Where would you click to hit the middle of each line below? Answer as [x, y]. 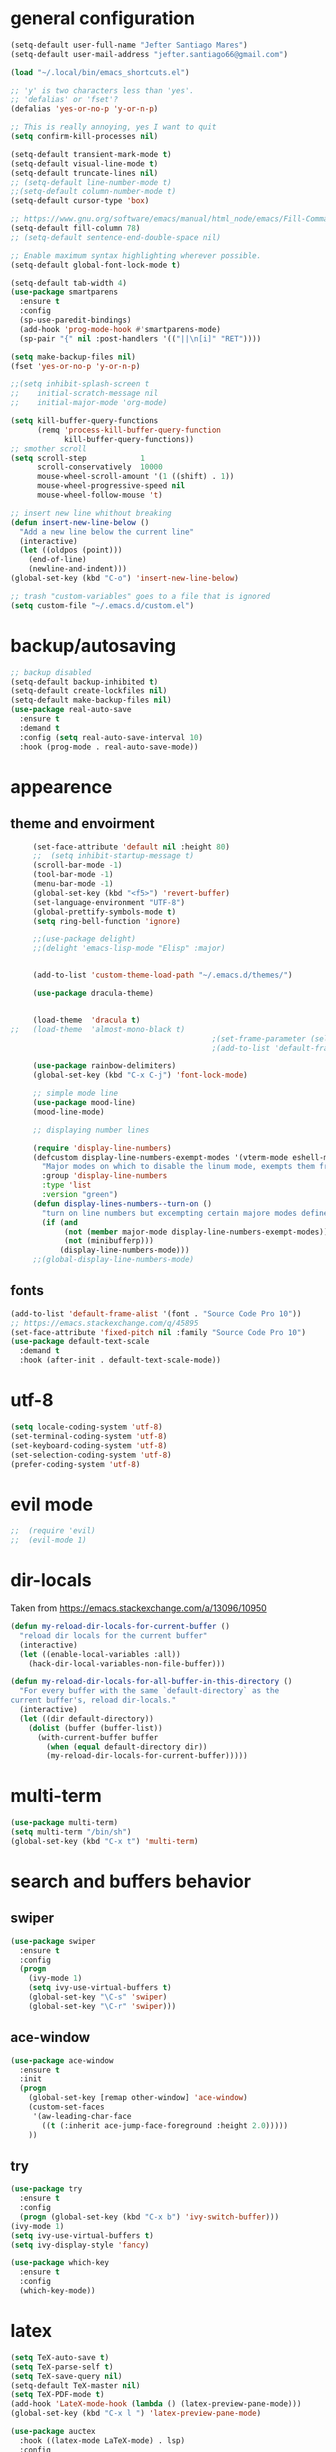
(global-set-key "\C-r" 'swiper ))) [102, 2006]
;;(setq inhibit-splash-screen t [80, 384]
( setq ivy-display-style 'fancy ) [80, 2245]
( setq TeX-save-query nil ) [66, 2376]
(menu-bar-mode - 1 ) [73, 884]
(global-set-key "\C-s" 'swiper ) [98, 1997]
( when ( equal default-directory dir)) [127, 1747]
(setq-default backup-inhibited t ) [84, 682]
